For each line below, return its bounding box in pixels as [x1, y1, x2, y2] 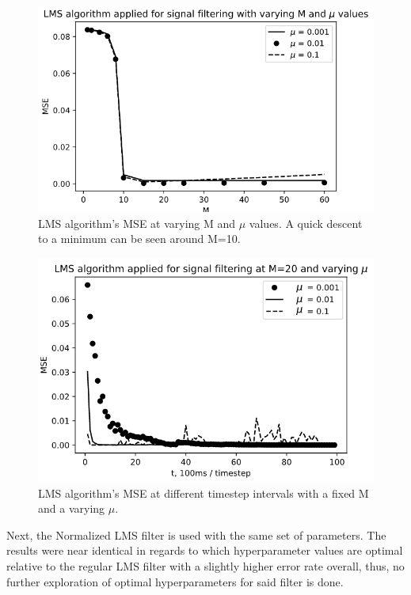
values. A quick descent [249, 214, 363, 231]
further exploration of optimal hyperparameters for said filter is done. [6, 573, 344, 589]
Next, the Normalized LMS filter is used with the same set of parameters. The [6, 526, 386, 543]
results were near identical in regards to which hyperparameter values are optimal [6, 542, 403, 559]
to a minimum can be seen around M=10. [38, 230, 241, 247]
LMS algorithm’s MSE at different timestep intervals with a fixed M [38, 484, 369, 501]
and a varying [38, 500, 105, 517]
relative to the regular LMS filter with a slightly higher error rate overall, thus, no [6, 557, 405, 574]
